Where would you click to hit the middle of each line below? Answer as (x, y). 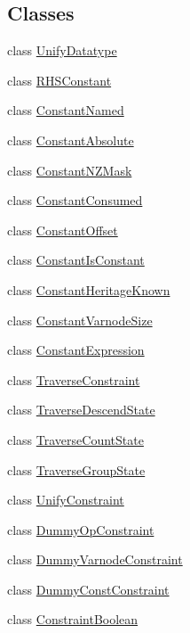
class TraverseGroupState (76, 469)
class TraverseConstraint (74, 379)
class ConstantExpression (76, 350)
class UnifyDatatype (62, 50)
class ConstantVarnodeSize (80, 320)
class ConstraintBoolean (73, 619)
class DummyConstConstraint (88, 589)
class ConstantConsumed (75, 200)
